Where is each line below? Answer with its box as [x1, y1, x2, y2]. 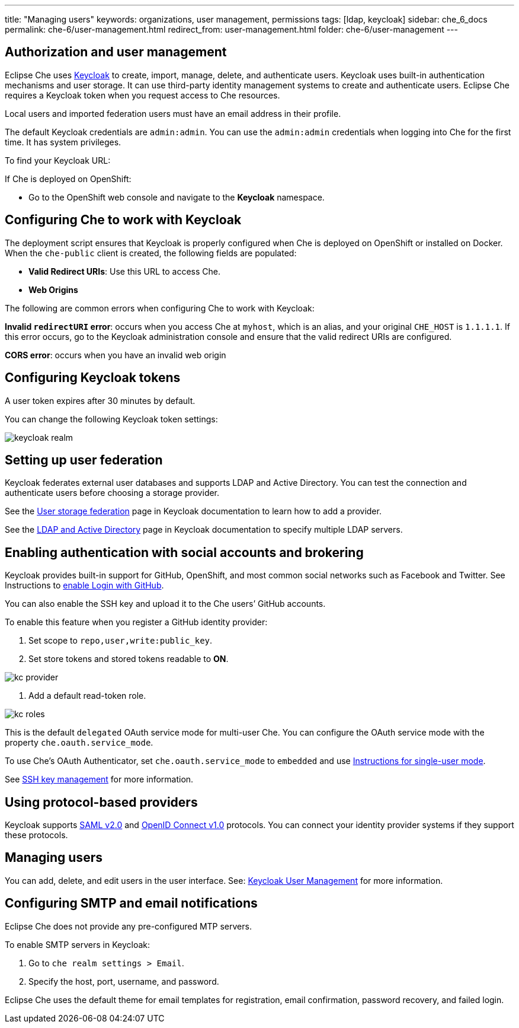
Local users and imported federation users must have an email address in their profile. [5, 108, 341, 119]
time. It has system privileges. [5, 136, 121, 147]
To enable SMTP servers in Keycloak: [5, 939, 150, 950]
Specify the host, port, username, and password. [28, 976, 219, 986]
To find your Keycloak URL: [5, 155, 111, 166]
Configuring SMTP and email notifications [5, 896, 258, 911]
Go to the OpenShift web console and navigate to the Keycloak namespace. [28, 192, 325, 202]
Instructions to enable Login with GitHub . [5, 580, 164, 591]
